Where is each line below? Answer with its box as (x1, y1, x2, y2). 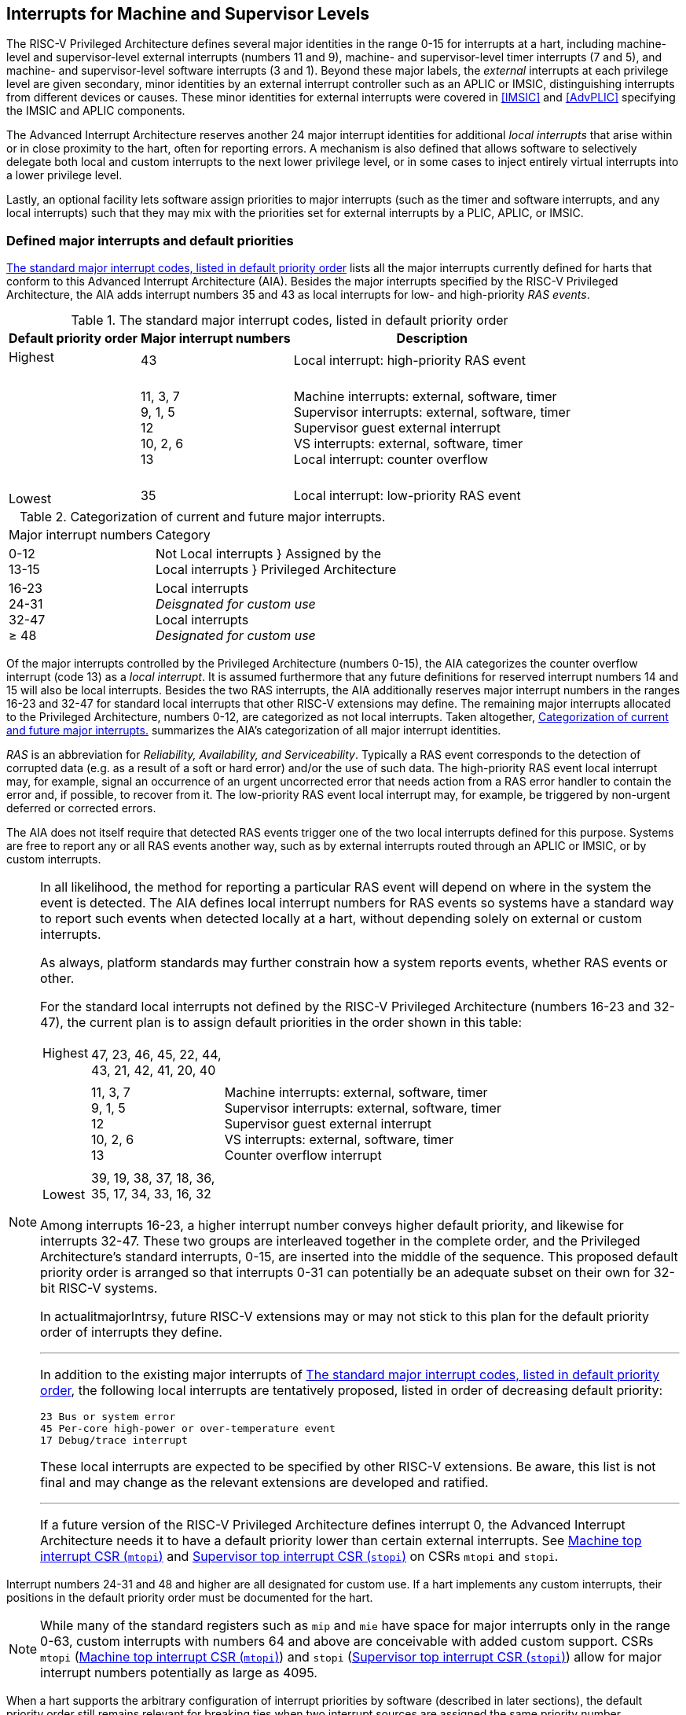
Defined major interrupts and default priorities (6, 232, 294, 248)
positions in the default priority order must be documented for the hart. (6, 1591, 373, 1605)
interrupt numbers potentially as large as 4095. (40, 1665, 317, 1681)
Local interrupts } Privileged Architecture (155, 561, 397, 578)
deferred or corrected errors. (6, 801, 156, 815)
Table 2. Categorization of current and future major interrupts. (19, 509, 386, 525)
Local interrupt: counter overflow (293, 451, 488, 468)
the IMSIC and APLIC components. (6, 104, 185, 118)
